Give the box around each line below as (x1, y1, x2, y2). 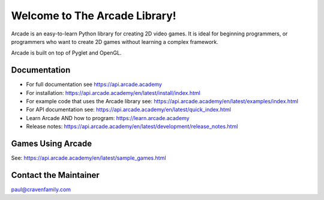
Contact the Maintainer (11, 170, 100, 180)
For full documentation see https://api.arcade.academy (26, 81, 162, 88)
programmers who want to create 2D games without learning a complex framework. (11, 38, 219, 45)
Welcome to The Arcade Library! (11, 9, 176, 22)
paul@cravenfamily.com (11, 186, 71, 193)
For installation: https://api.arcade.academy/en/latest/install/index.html (26, 89, 200, 96)
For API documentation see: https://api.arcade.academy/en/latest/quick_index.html (26, 106, 231, 114)
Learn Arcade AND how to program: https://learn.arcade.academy (26, 114, 190, 121)
